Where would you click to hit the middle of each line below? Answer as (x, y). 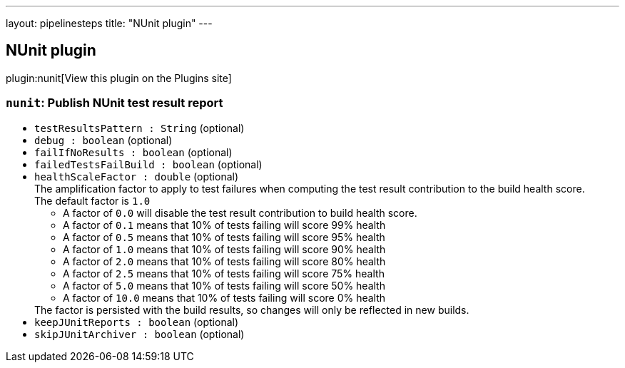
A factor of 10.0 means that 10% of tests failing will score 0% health (224, 297)
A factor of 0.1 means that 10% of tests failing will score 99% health (224, 225)
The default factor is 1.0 (92, 200)
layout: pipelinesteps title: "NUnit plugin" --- (109, 23)
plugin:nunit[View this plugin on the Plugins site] (119, 78)
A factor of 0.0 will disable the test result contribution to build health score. (240, 213)
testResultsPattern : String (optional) (139, 128)
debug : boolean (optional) (103, 140)
